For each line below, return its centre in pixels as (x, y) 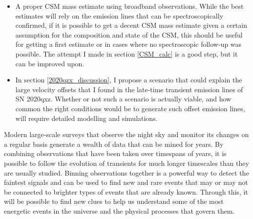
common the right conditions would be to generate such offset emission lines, (130, 108)
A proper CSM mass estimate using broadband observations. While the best (129, 6)
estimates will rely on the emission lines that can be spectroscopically (119, 15)
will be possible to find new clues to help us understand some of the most (114, 201)
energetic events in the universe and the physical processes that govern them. (119, 210)
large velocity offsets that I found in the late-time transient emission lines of (129, 89)
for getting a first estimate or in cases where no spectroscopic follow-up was (128, 44)
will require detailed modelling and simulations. (86, 118)
